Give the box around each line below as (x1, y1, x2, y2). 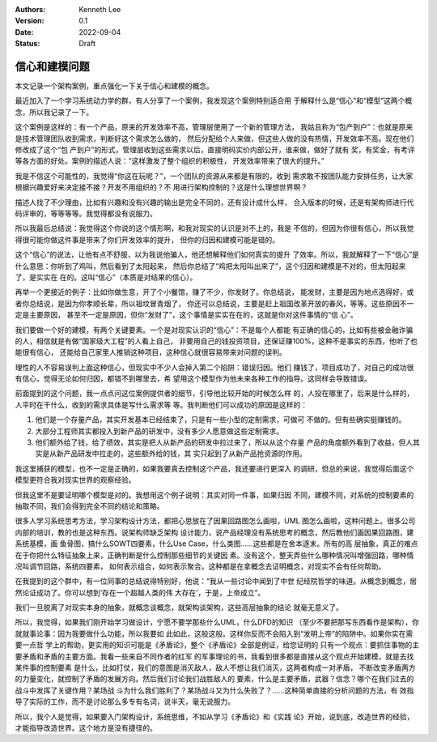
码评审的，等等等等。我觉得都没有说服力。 (15, 208, 157, 218)
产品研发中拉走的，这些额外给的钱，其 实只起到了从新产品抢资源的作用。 (63, 449, 307, 458)
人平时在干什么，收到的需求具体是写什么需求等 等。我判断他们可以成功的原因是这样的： (15, 399, 308, 409)
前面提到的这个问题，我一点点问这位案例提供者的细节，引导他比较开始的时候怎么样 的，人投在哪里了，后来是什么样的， (15, 389, 414, 399)
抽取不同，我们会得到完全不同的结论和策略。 (15, 501, 164, 510)
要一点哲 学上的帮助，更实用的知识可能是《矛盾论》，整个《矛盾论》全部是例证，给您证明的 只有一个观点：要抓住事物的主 (15, 640, 420, 650)
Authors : (15, 5, 46, 14)
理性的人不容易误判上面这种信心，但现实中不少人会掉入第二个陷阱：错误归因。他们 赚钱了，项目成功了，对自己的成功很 (15, 362, 414, 372)
